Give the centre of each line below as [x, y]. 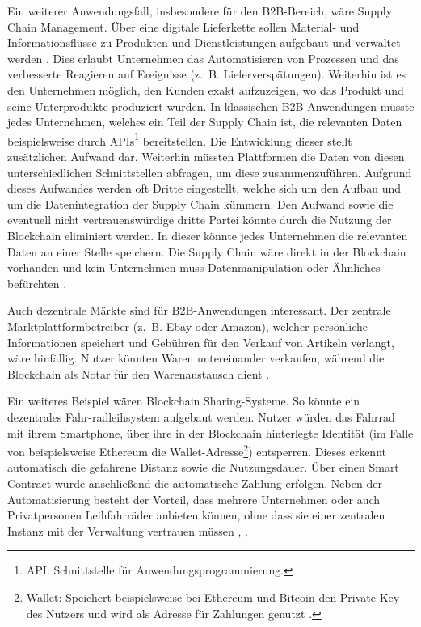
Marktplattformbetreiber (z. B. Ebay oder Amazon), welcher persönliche [188, 326]
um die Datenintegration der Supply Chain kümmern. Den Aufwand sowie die [200, 203]
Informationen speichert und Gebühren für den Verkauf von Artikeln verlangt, [201, 342]
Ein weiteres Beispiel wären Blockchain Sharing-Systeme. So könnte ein [184, 401]
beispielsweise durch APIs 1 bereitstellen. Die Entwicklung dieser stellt [180, 139]
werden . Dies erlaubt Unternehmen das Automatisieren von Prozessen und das [203, 58]
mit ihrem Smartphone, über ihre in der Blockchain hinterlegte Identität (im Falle [210, 432]
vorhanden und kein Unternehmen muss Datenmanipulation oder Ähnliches [194, 267]
